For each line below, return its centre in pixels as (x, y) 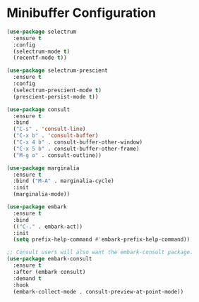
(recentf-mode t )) (40, 58)
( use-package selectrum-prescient (58, 71)
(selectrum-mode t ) (42, 51)
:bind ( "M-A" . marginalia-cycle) (64, 181)
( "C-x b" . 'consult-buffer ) (56, 136)
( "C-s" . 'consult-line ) (49, 129)
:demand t (27, 278)
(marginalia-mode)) (42, 194)
